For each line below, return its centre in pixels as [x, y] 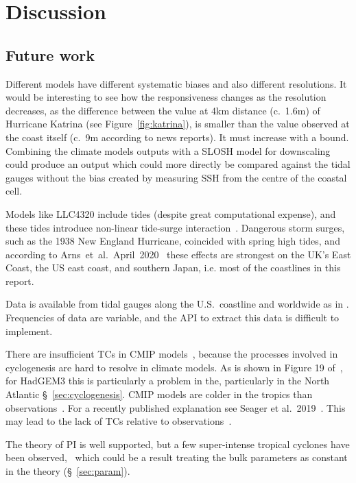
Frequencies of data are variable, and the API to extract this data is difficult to [173, 318]
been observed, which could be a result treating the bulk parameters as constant [177, 457]
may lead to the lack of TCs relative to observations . [119, 421]
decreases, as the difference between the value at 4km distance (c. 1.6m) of [163, 110]
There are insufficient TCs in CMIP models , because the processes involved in [172, 354]
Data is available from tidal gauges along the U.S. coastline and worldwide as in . [177, 304]
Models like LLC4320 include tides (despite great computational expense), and [171, 213]
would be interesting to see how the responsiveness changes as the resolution [166, 97]
